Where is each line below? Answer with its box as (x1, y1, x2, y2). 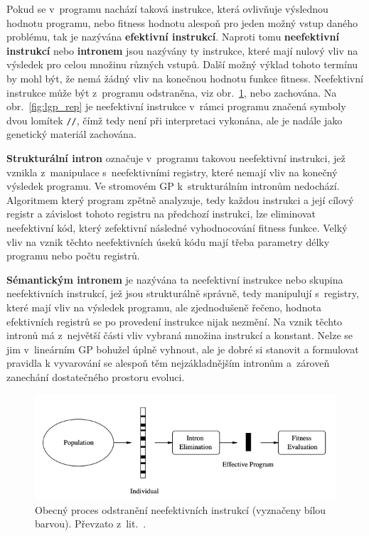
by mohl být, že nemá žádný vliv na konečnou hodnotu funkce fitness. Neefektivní (6, 70, 363, 85)
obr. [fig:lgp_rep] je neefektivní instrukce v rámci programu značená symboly (6, 99, 346, 114)
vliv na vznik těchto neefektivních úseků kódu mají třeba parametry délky (6, 234, 330, 249)
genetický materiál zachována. (6, 127, 137, 141)
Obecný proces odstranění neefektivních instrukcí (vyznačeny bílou (35, 502, 326, 517)
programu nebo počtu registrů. (6, 248, 140, 263)
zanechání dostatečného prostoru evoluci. (6, 369, 185, 384)
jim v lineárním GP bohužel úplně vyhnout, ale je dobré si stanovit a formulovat (6, 341, 359, 356)
